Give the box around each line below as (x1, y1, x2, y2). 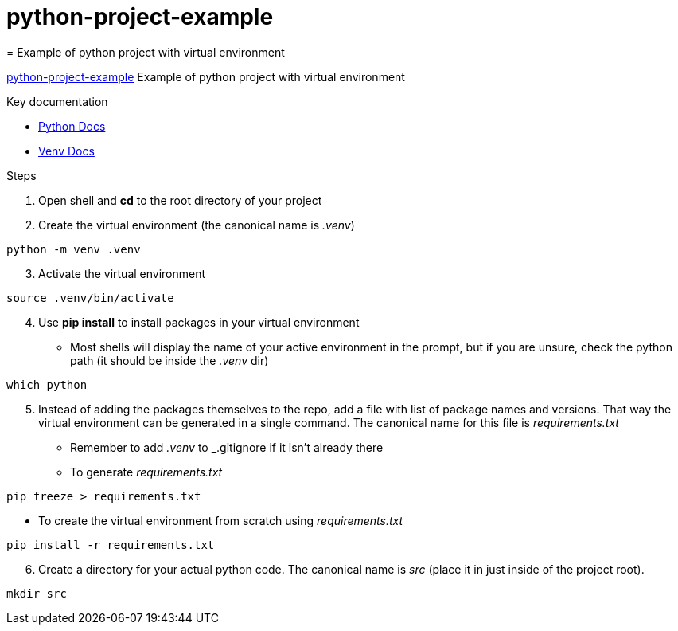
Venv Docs (38, 143, 95, 158)
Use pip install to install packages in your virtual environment (38, 315, 360, 329)
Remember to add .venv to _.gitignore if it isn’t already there (70, 440, 384, 454)
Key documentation (6, 94, 108, 108)
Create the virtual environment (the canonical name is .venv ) (38, 218, 355, 232)
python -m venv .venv (6, 242, 141, 256)
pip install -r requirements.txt (6, 538, 215, 551)
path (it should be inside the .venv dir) (70, 353, 269, 367)
